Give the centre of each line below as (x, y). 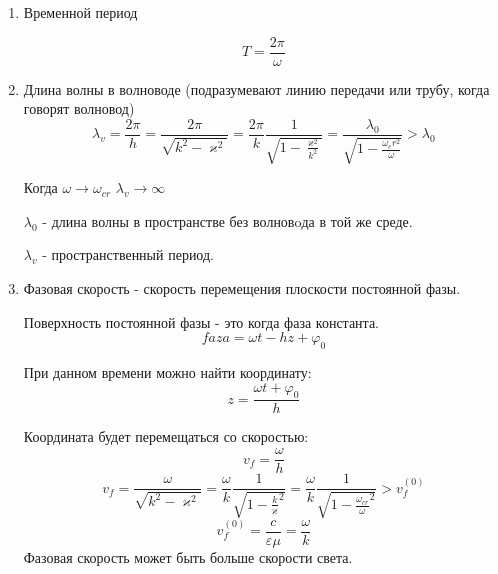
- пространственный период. (128, 254)
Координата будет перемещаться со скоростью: (166, 436)
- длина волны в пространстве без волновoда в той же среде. (227, 220)
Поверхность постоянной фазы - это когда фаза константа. (201, 321)
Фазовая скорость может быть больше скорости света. (188, 556)
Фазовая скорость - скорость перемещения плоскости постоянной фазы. (242, 288)
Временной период (80, 12)
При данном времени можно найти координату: (167, 372)
